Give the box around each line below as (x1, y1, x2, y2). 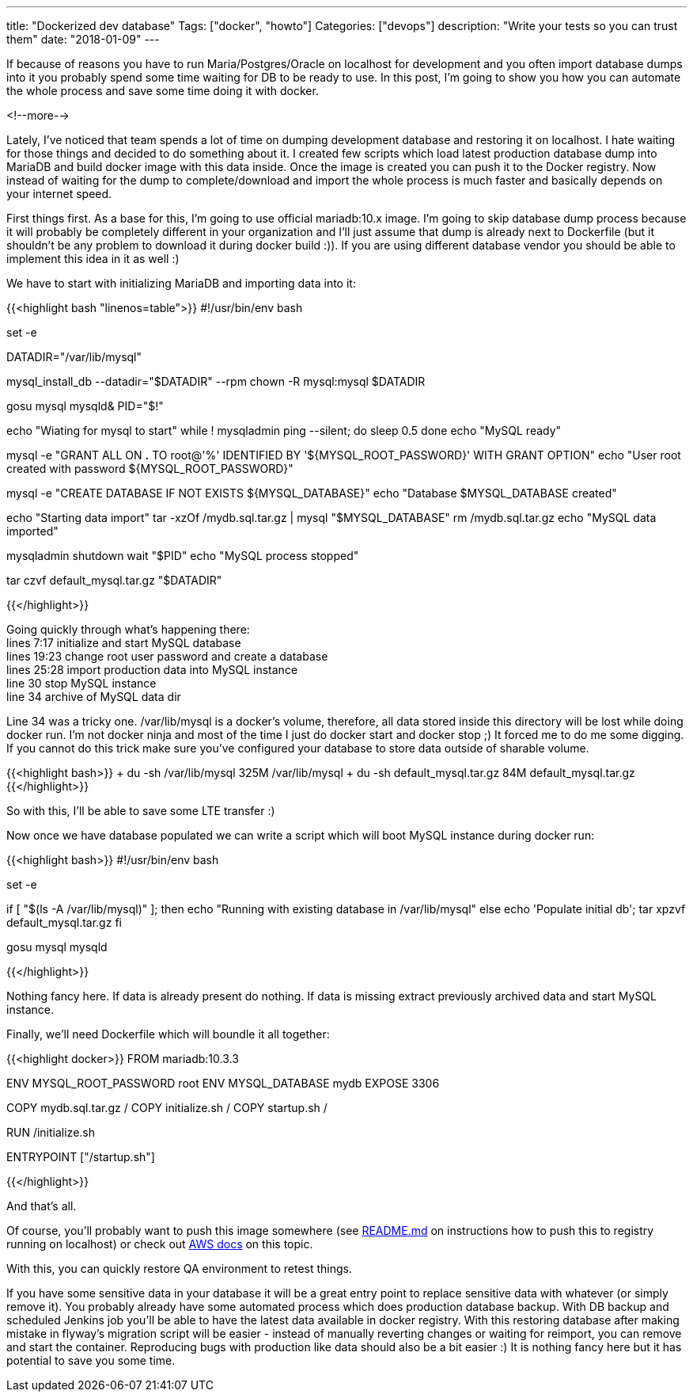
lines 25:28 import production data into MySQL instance (6, 663, 298, 676)
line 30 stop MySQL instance (6, 676, 157, 690)
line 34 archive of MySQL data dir (6, 690, 181, 703)
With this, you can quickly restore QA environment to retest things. (6, 1262, 353, 1275)
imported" (6, 524, 59, 538)
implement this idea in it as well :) (6, 252, 180, 265)
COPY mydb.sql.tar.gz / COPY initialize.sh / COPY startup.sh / (6, 1101, 328, 1114)
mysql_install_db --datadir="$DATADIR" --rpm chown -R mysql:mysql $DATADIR (6, 375, 426, 388)
